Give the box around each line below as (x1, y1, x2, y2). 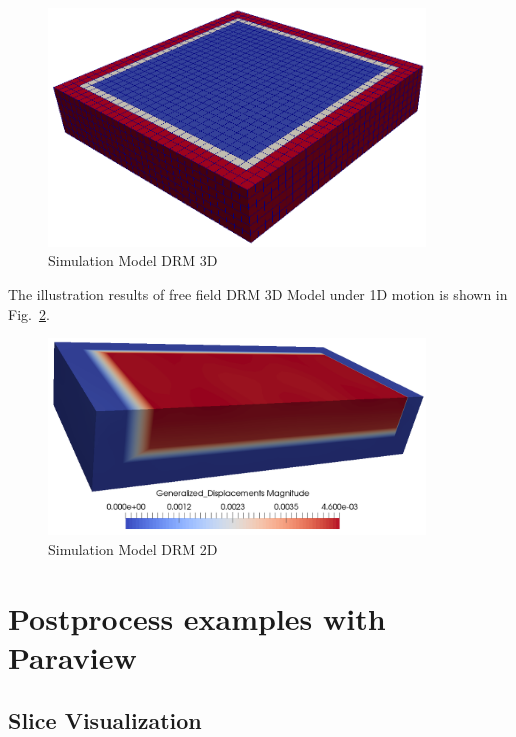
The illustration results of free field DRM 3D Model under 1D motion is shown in (8, 284, 508, 304)
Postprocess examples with (8, 597, 386, 638)
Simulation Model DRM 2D (48, 538, 218, 559)
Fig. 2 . (8, 303, 50, 324)
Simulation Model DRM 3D (48, 250, 218, 271)
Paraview (8, 636, 137, 677)
